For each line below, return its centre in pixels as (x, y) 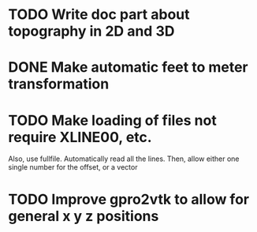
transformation (59, 84)
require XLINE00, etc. (80, 137)
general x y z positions (84, 216)
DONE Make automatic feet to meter (128, 67)
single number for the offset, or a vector (73, 167)
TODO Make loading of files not (112, 120)
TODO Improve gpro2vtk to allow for (129, 199)
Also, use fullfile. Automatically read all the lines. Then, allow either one (124, 159)
